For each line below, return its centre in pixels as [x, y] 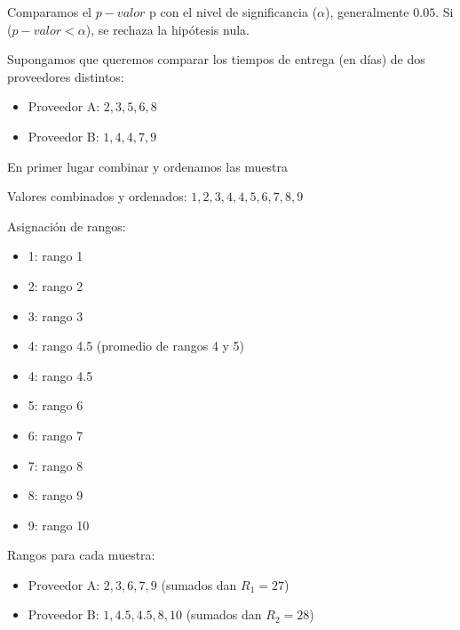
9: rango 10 [59, 525]
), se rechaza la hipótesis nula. [167, 29]
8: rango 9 [56, 495]
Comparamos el [49, 12]
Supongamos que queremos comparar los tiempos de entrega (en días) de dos [216, 59]
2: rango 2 [56, 285]
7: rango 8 [56, 465]
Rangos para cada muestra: [81, 555]
